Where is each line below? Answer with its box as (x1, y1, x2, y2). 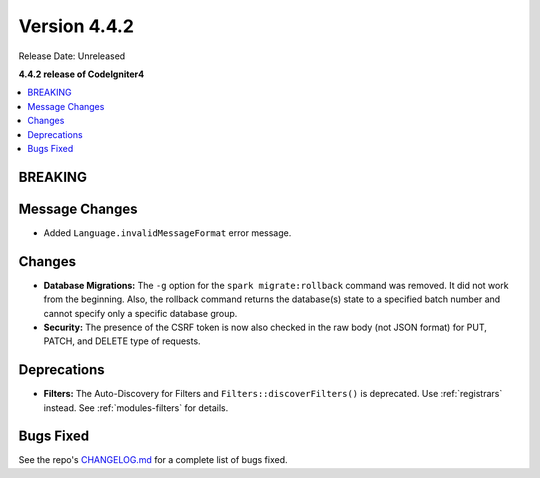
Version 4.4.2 (18, 15, 135, 37)
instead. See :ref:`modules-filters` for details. (43, 401, 229, 414)
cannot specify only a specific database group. (43, 307, 238, 319)
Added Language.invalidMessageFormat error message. (43, 226, 292, 239)
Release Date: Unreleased (18, 50, 126, 62)
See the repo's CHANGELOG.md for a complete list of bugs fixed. (18, 454, 289, 466)
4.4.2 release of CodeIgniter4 (18, 68, 145, 80)
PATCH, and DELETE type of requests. (43, 335, 201, 347)
